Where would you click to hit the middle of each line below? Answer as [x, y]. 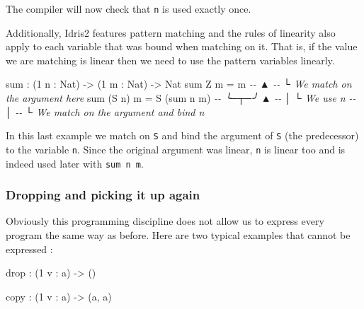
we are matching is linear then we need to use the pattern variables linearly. [170, 60]
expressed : [29, 249]
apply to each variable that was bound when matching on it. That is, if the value [182, 46]
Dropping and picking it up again [103, 195]
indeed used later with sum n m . [75, 163]
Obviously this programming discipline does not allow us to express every [165, 221]
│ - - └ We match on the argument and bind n [105, 111]
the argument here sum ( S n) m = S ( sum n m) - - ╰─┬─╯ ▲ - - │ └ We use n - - [181, 98]
